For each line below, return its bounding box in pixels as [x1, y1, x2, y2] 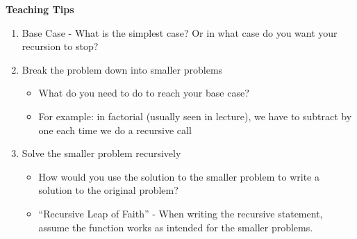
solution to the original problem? [38, 183, 178, 197]
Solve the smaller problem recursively [22, 146, 181, 160]
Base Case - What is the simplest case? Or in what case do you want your [22, 25, 338, 40]
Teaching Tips [6, 2, 74, 16]
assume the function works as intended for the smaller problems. [38, 220, 313, 234]
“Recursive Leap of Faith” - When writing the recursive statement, [38, 206, 323, 220]
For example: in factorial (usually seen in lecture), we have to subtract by [38, 108, 352, 123]
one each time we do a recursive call [38, 122, 192, 137]
